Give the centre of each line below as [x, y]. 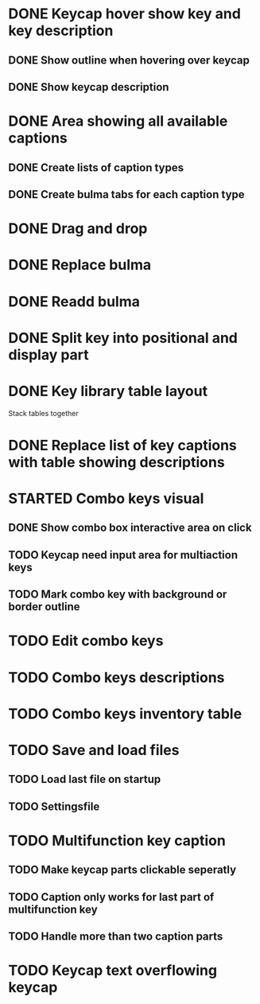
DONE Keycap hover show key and [124, 14]
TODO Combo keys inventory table [125, 714]
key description [61, 31]
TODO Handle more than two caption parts [116, 937]
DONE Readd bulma [74, 301]
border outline [45, 607]
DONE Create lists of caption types [96, 167]
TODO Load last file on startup [85, 779]
